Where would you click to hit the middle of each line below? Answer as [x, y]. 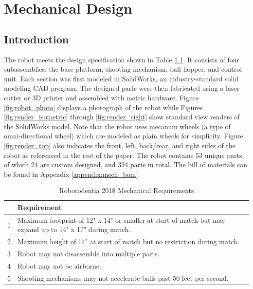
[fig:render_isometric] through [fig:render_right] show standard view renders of [122, 117]
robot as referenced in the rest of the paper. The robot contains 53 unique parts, [124, 155]
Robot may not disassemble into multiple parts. [89, 254]
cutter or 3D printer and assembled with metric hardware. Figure [101, 97]
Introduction [36, 39]
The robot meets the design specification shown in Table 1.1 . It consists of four [122, 59]
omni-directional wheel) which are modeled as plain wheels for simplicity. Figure [124, 136]
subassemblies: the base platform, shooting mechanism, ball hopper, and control [123, 69]
